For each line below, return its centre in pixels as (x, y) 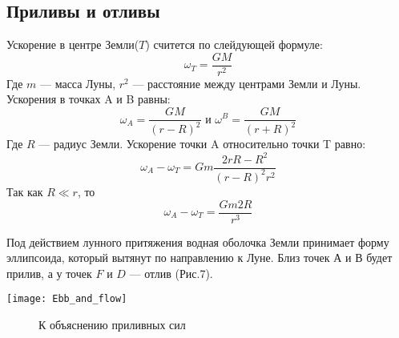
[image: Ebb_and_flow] (67, 299)
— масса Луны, (78, 83)
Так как (25, 191)
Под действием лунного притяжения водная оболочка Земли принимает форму (198, 241)
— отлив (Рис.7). (171, 273)
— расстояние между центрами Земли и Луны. (247, 83)
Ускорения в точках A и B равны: (89, 99)
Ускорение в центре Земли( (73, 44)
